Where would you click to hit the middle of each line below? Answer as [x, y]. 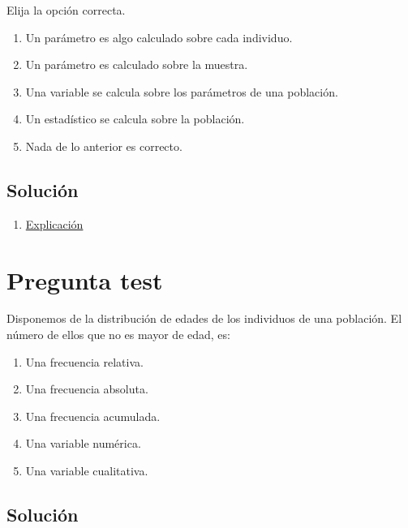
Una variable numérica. [83, 443]
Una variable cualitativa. [87, 471]
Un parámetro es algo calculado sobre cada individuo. [159, 37]
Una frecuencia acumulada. [93, 416]
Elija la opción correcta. [66, 10]
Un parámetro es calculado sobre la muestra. [137, 64]
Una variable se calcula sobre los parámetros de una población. [182, 91]
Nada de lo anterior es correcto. [104, 146]
